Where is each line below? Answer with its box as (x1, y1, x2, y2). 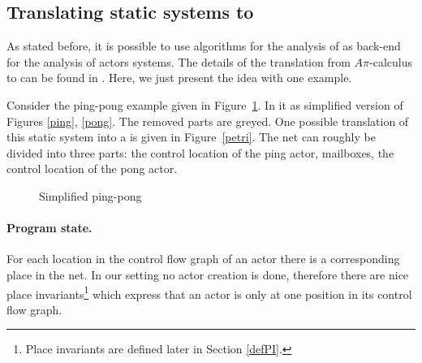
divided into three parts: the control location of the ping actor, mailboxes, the (6, 144, 394, 161)
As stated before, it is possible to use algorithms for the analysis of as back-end (6, 37, 401, 54)
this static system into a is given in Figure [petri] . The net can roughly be (6, 128, 376, 145)
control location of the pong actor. (6, 160, 178, 177)
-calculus (369, 53, 412, 70)
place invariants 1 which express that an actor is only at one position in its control (6, 283, 412, 302)
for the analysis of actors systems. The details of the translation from (6, 53, 351, 70)
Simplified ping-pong (39, 187, 142, 204)
